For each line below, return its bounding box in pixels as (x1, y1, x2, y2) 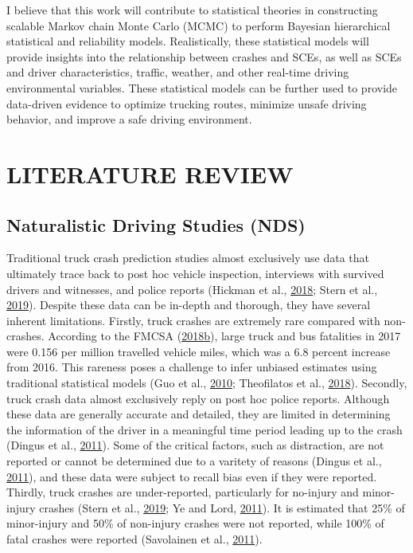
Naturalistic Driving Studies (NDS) (6, 212, 306, 237)
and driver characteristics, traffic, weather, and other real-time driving (6, 64, 349, 80)
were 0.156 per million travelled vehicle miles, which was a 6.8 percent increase (6, 343, 391, 359)
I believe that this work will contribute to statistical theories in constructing (6, 2, 378, 18)
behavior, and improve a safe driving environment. (6, 111, 252, 127)
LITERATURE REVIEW (6, 157, 294, 190)
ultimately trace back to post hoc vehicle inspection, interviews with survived (6, 265, 384, 281)
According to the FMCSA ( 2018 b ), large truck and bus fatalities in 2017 (48, 327, 401, 344)
